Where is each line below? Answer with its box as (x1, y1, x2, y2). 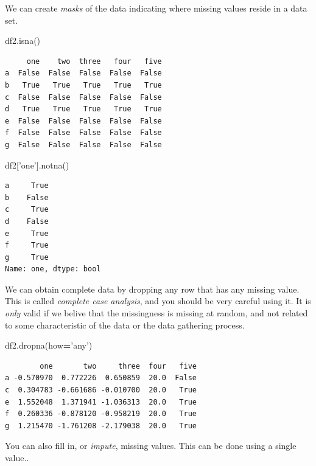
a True (5, 181, 49, 190)
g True (5, 252, 49, 262)
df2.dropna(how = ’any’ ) (5, 339, 93, 352)
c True (5, 205, 49, 214)
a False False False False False (5, 69, 162, 78)
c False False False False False (5, 92, 162, 102)
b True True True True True (5, 80, 162, 89)
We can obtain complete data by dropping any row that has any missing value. (5, 282, 300, 295)
